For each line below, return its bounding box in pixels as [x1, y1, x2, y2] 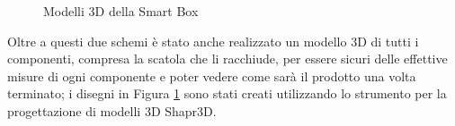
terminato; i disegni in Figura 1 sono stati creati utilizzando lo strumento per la [7, 84, 447, 103]
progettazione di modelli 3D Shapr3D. [7, 101, 217, 120]
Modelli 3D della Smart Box [43, 2, 199, 20]
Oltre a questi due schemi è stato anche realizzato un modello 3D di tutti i [7, 31, 419, 50]
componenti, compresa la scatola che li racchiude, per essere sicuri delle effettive [7, 49, 448, 68]
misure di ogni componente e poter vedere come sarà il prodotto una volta [7, 66, 416, 85]
